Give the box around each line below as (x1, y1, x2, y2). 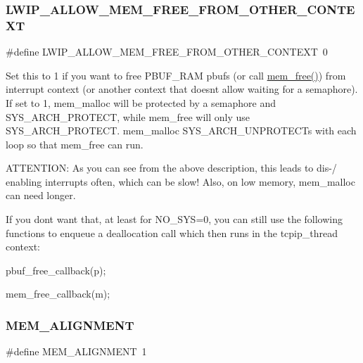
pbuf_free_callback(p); (6, 262, 106, 277)
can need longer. (6, 188, 76, 203)
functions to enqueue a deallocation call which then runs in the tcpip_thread (6, 225, 338, 240)
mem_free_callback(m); (6, 286, 110, 301)
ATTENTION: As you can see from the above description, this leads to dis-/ (6, 160, 337, 175)
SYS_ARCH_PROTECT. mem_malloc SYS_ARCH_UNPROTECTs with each (6, 123, 357, 138)
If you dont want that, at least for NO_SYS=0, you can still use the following (6, 212, 343, 227)
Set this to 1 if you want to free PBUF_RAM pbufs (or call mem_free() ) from (6, 68, 346, 82)
